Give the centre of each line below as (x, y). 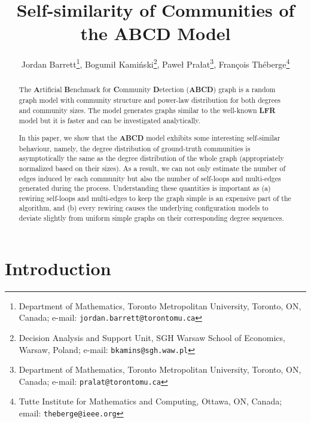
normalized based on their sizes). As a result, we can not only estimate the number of (152, 168)
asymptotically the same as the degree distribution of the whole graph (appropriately (151, 158)
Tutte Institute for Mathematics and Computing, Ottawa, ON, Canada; (150, 401)
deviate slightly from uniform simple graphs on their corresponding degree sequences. (151, 218)
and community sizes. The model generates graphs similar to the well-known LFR (147, 110)
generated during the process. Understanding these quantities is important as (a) (145, 188)
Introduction (58, 268)
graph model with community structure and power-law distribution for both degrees (150, 100)
